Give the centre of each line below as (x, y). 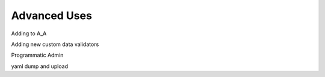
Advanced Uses (52, 16)
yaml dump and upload (40, 66)
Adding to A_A (29, 33)
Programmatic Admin (37, 55)
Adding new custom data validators (55, 44)
